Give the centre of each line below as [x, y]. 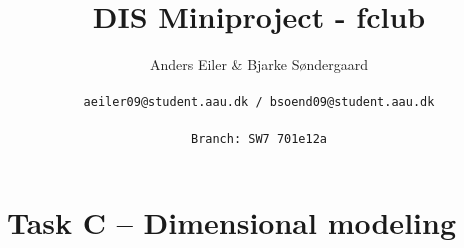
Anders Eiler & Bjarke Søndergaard [259, 64]
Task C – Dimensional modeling [231, 222]
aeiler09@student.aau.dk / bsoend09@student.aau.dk [259, 102]
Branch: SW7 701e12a [259, 138]
